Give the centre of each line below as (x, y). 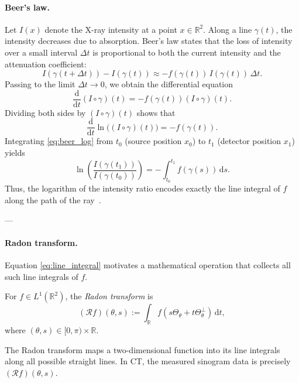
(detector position (249, 141)
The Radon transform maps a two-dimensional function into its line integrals (142, 349)
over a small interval (41, 52)
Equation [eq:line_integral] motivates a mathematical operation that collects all (148, 264)
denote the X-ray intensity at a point (111, 29)
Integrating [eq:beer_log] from (59, 141)
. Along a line (228, 29)
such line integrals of (42, 276)
